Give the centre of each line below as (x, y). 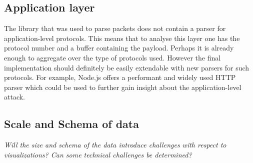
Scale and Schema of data (71, 124)
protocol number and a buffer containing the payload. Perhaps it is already (119, 48)
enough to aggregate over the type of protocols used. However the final (112, 57)
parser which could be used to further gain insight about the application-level (123, 87)
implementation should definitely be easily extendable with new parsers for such (127, 67)
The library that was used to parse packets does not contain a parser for (115, 28)
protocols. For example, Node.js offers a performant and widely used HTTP (120, 77)
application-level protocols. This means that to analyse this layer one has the (122, 38)
